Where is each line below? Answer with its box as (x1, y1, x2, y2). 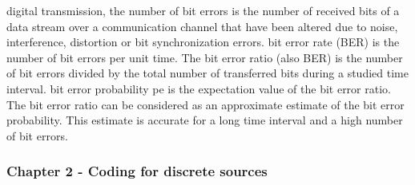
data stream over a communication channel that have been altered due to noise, (6, 18, 398, 34)
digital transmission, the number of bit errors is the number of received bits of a (6, 2, 400, 18)
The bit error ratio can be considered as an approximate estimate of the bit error (6, 96, 405, 112)
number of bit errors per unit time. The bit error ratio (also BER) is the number (6, 49, 403, 65)
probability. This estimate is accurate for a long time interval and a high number (6, 112, 403, 128)
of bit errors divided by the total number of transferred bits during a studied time (6, 65, 409, 81)
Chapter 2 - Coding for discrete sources (6, 161, 268, 181)
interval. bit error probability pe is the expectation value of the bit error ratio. (6, 80, 391, 96)
